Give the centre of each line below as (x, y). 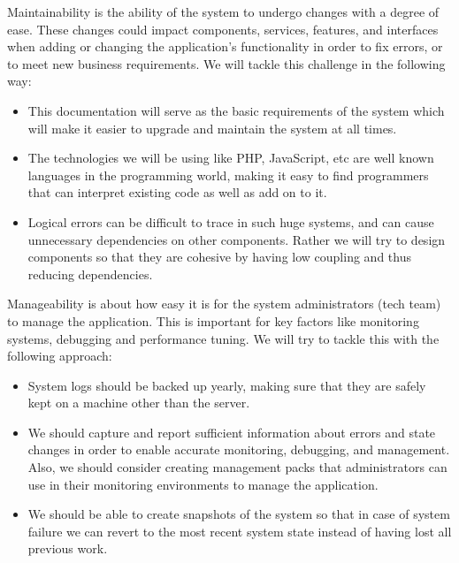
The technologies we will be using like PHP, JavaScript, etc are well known (231, 158)
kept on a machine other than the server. (139, 403)
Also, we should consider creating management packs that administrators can (237, 467)
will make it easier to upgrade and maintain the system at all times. (212, 128)
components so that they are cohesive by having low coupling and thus (219, 257)
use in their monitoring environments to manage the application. (203, 484)
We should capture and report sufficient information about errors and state (232, 432)
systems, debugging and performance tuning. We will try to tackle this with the (223, 338)
